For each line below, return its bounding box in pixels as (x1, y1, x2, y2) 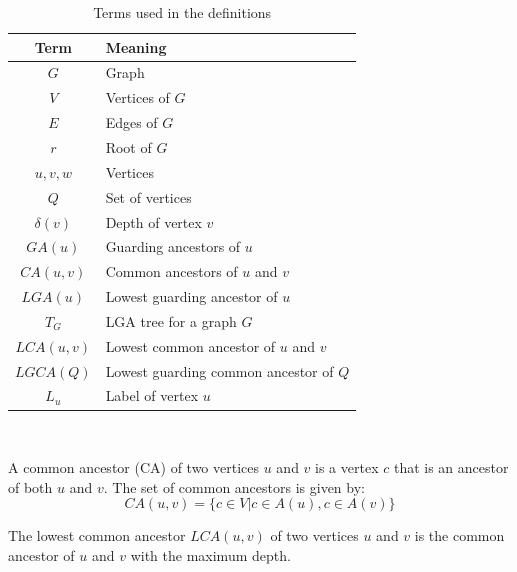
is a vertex (315, 457, 379, 478)
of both (8, 476, 53, 497)
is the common (414, 525, 505, 546)
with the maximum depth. (130, 544, 291, 565)
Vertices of (105, 87, 170, 108)
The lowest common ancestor (8, 525, 186, 546)
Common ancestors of (105, 261, 238, 282)
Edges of (105, 112, 158, 133)
